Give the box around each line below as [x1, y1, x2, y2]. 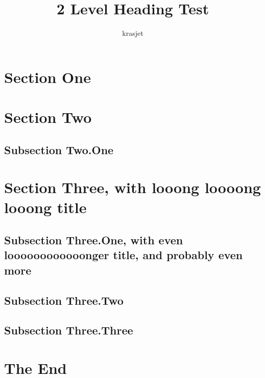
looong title [4, 197, 87, 218]
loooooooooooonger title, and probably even [4, 247, 243, 263]
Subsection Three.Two [4, 292, 124, 308]
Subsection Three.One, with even [4, 232, 183, 248]
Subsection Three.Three [4, 322, 133, 338]
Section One [4, 66, 91, 87]
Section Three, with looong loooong [4, 177, 261, 198]
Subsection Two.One [4, 141, 114, 157]
